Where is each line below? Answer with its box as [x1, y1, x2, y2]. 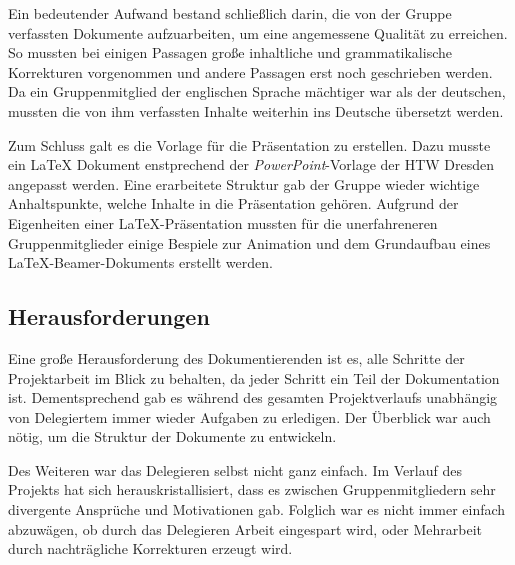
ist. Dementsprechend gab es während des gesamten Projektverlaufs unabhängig [8, 387, 498, 408]
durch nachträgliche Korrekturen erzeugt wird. [8, 538, 293, 559]
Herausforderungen [8, 301, 210, 332]
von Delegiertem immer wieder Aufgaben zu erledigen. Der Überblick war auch [8, 406, 491, 427]
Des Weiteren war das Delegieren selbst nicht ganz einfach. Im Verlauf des [8, 459, 462, 480]
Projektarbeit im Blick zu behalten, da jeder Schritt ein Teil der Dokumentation [8, 367, 500, 388]
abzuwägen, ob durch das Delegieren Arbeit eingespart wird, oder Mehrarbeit [8, 518, 482, 539]
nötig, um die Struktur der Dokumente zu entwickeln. [8, 426, 337, 447]
